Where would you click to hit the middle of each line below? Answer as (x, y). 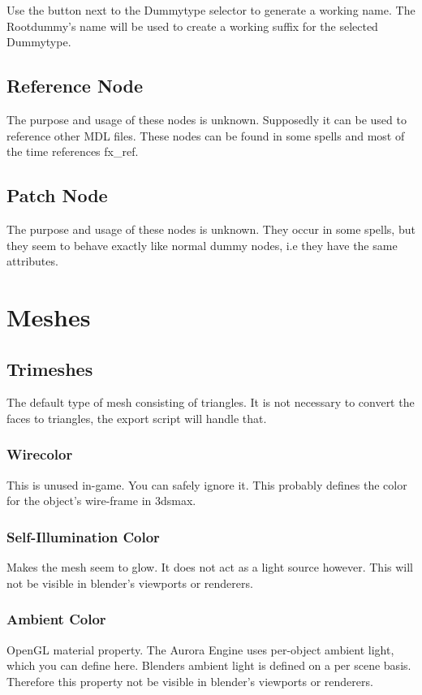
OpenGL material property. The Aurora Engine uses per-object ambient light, (200, 649)
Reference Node (75, 86)
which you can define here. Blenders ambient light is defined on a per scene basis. (209, 665)
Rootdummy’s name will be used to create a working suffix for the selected (192, 26)
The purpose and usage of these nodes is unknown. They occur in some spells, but (211, 229)
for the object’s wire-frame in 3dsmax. (101, 501)
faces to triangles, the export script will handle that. (137, 418)
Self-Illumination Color (83, 536)
